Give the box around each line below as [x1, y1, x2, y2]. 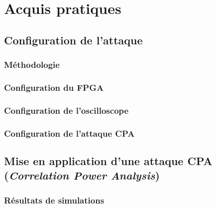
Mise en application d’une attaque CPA [4, 153, 213, 168]
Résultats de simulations [4, 194, 105, 206]
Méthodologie [4, 58, 60, 71]
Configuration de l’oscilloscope [4, 104, 129, 116]
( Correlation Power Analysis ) [4, 168, 160, 183]
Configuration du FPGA [4, 81, 104, 93]
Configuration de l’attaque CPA [4, 127, 135, 139]
